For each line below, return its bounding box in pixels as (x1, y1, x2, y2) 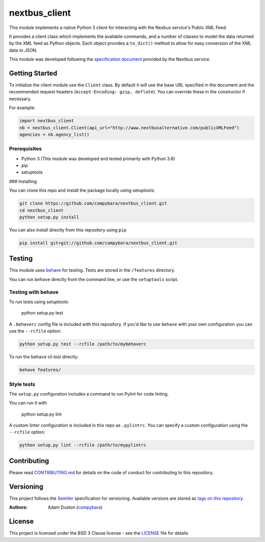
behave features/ (19, 367, 61, 373)
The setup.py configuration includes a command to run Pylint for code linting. (9, 391, 169, 397)
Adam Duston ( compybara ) (48, 504, 103, 511)
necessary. (9, 96, 32, 102)
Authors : (9, 504, 28, 511)
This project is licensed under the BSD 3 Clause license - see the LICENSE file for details (9, 530, 188, 536)
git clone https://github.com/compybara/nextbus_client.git (19, 200, 167, 206)
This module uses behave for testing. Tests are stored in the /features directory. (9, 267, 176, 273)
